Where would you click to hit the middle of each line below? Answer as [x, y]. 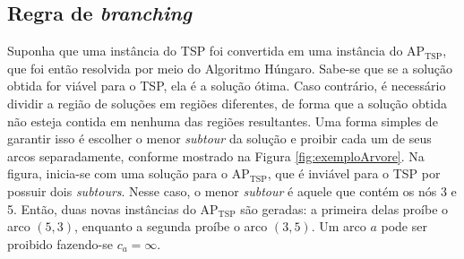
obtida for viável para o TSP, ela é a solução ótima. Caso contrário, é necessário [227, 86]
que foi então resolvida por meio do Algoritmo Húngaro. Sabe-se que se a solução [230, 68]
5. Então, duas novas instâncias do [102, 208]
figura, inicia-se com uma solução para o [117, 173]
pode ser [404, 226]
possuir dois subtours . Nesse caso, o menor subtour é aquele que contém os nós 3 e [232, 190]
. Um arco [339, 226]
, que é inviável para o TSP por [354, 173]
